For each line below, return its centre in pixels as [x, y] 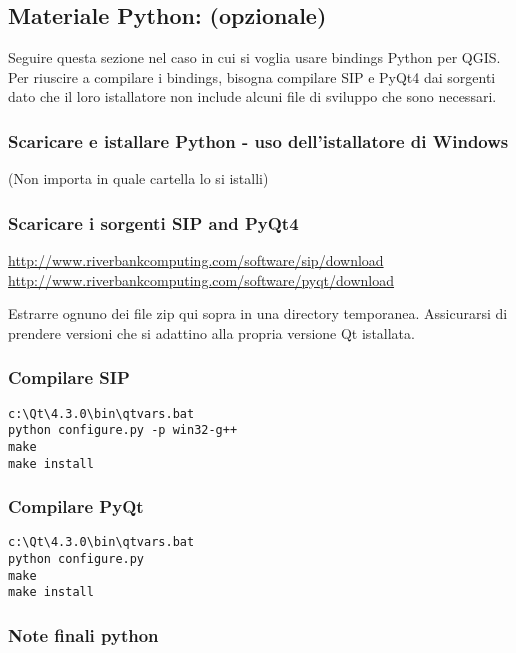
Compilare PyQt [76, 506]
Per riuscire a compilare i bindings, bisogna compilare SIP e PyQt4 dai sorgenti [252, 76]
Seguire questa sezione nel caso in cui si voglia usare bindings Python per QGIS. [254, 57]
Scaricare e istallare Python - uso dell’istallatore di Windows [258, 140]
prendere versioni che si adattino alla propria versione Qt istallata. [211, 332]
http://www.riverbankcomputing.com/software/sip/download [196, 260]
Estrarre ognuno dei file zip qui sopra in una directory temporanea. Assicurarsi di [258, 313]
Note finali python [83, 635]
